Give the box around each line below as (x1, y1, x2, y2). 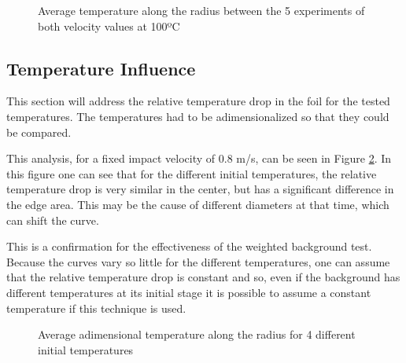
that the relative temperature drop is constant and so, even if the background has (6, 269, 400, 285)
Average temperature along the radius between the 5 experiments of (38, 2, 365, 18)
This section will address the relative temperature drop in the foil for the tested (6, 93, 390, 109)
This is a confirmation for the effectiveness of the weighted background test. (6, 238, 372, 255)
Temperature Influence (6, 56, 196, 80)
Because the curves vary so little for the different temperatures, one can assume (6, 253, 390, 269)
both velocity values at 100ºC (38, 17, 180, 34)
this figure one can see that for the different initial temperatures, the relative (6, 165, 377, 181)
